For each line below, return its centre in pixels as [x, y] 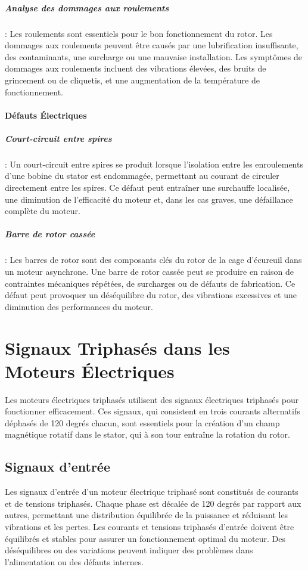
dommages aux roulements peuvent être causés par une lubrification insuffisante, [152, 45]
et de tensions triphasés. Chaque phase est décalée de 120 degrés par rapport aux [153, 503]
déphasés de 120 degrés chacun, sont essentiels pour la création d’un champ [142, 422]
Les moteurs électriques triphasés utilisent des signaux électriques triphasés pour [152, 399]
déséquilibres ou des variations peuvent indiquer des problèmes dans [129, 550]
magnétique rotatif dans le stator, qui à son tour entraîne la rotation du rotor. [147, 434]
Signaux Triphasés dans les [117, 347]
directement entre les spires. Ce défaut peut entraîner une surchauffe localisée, [147, 188]
